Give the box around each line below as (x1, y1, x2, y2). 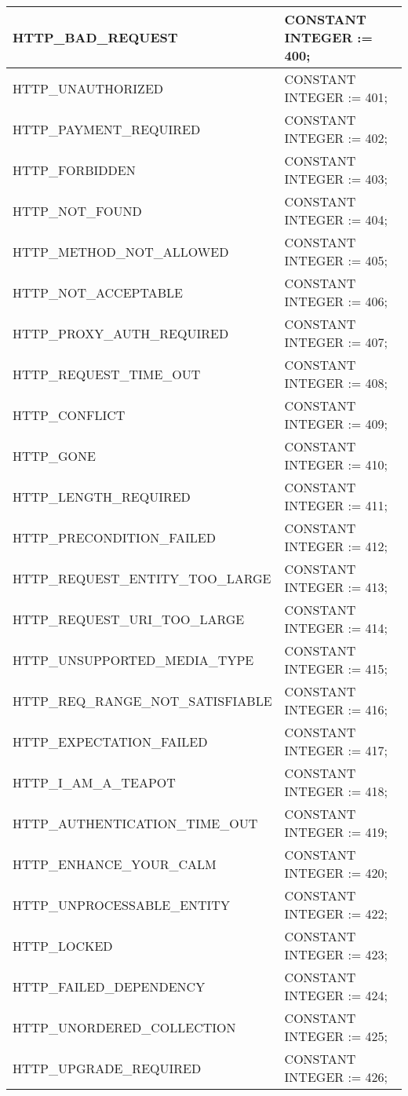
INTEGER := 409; (284, 415, 388, 433)
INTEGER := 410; (284, 455, 388, 473)
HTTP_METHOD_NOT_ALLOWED (13, 242, 229, 261)
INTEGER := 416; (284, 700, 388, 718)
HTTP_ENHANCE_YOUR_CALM (13, 854, 217, 873)
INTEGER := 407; (284, 333, 388, 351)
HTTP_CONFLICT (13, 405, 126, 424)
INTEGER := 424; (284, 986, 388, 1004)
